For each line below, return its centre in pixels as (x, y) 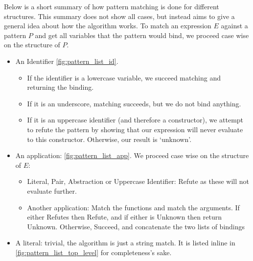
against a (234, 26)
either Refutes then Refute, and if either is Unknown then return (124, 217)
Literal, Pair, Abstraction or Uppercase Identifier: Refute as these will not (138, 181)
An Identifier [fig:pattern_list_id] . (67, 61)
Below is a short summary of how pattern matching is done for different (112, 6)
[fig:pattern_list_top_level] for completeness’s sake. (93, 252)
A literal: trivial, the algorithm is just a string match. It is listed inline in (125, 243)
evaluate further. (52, 191)
